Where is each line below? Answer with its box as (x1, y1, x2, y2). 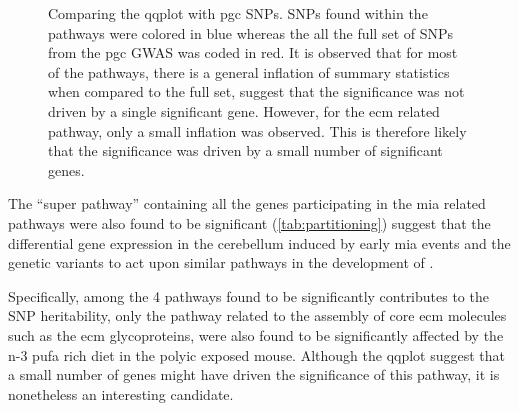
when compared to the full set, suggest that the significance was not (48, 81, 465, 102)
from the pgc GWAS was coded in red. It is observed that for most (48, 42, 458, 63)
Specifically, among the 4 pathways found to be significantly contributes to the (8, 285, 489, 306)
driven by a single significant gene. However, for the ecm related (48, 100, 440, 121)
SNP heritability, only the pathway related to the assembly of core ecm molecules (8, 305, 507, 326)
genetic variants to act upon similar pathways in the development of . (8, 252, 434, 273)
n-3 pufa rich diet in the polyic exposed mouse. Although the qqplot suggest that (8, 344, 506, 365)
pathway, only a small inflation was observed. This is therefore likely (48, 120, 467, 141)
